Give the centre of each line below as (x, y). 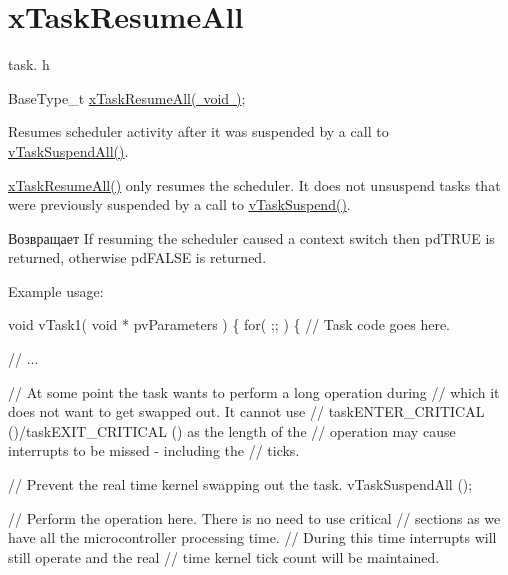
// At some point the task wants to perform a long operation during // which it (254, 391)
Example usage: (56, 290)
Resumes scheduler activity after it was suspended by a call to (198, 131)
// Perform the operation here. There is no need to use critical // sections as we (254, 517)
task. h (29, 64)
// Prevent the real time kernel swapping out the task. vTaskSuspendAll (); (240, 484)
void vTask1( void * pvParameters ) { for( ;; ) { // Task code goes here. (229, 324)
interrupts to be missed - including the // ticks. (154, 450)
